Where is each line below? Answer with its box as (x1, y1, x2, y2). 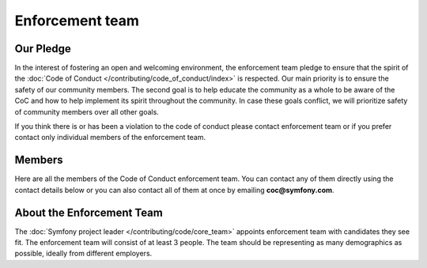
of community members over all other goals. (14, 107, 160, 116)
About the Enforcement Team (14, 206, 164, 219)
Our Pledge (14, 42, 71, 55)
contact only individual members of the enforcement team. (14, 133, 206, 142)
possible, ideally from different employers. (14, 249, 153, 259)
